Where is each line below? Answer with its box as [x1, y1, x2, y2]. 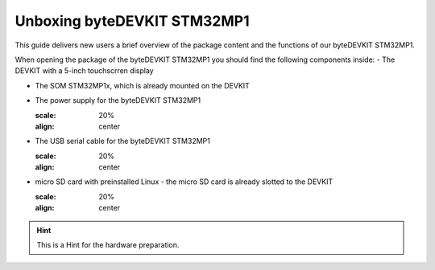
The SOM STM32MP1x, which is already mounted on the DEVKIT [35, 80, 250, 90]
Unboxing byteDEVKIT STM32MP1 [14, 12, 250, 30]
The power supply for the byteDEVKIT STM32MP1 [35, 96, 201, 105]
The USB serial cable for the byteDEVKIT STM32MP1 [35, 137, 211, 146]
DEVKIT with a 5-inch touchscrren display [14, 66, 154, 76]
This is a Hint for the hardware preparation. [36, 240, 180, 250]
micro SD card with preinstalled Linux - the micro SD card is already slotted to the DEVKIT [35, 177, 333, 186]
